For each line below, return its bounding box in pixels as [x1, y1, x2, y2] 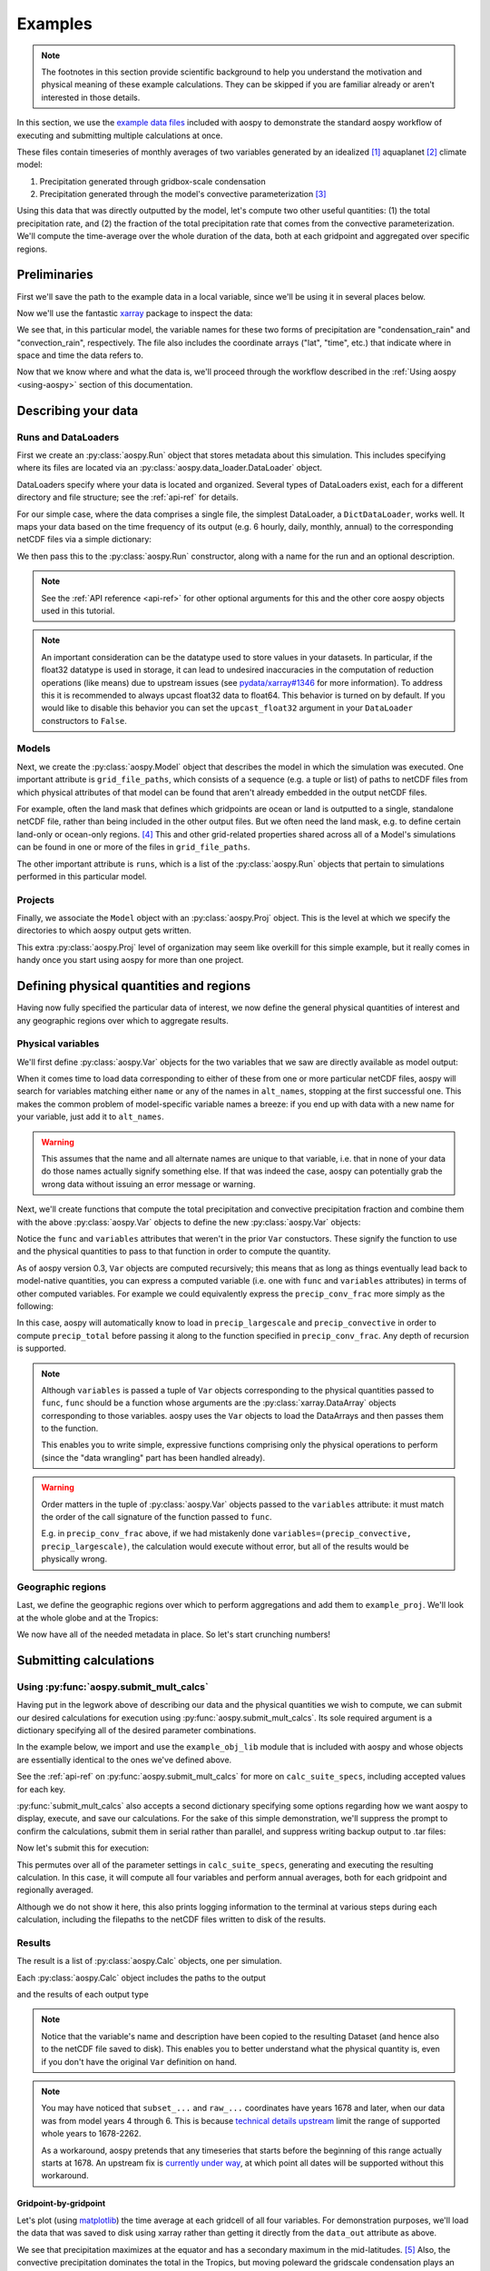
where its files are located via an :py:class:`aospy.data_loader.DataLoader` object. [16, 462, 322, 473]
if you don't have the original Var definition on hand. [41, 2056, 238, 2067]
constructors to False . [41, 715, 127, 726]
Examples [16, 14, 93, 34]
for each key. [16, 1783, 66, 1794]
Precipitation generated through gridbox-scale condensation [39, 175, 267, 186]
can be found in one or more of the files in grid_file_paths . [16, 841, 250, 853]
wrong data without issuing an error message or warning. [41, 1178, 256, 1189]
